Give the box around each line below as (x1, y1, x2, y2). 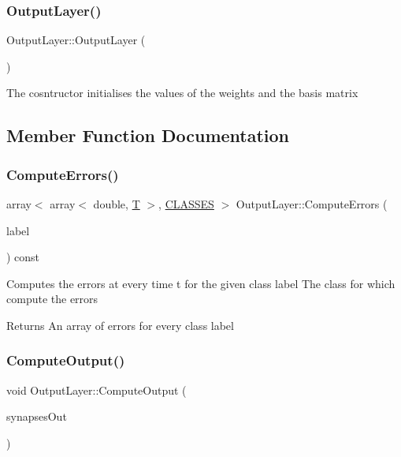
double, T (93, 196, 140, 212)
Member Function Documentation (6, 123, 290, 148)
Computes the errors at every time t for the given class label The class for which (6, 275, 395, 291)
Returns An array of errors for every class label (6, 317, 234, 333)
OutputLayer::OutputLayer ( (6, 32, 146, 48)
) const (6, 249, 40, 265)
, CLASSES (158, 196, 214, 212)
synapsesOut (6, 408, 67, 425)
